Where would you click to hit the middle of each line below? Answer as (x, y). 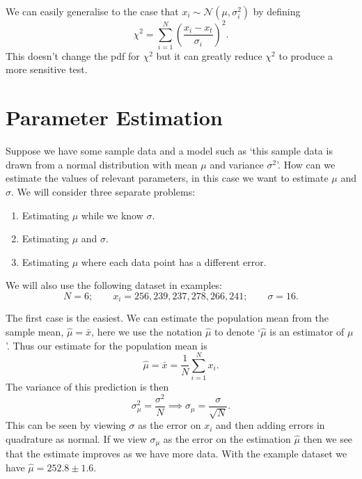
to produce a (306, 55)
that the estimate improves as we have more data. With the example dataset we (176, 454)
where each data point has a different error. (174, 261)
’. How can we (306, 164)
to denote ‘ (238, 331)
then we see (328, 438)
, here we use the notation (147, 331)
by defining (277, 11)
